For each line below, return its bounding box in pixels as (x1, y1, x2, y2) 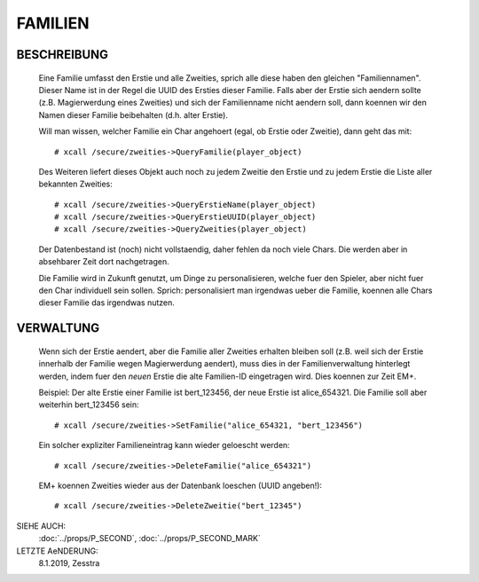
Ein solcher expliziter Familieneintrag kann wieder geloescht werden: (38, 440, 290, 451)
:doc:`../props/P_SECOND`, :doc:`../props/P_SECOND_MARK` (38, 533, 261, 544)
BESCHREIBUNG (16, 47, 109, 62)
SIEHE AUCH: (16, 520, 67, 531)
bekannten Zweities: (38, 178, 113, 190)
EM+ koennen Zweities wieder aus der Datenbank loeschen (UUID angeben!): (38, 480, 323, 491)
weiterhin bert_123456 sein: (38, 399, 139, 410)
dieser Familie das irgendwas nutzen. (38, 297, 175, 308)
